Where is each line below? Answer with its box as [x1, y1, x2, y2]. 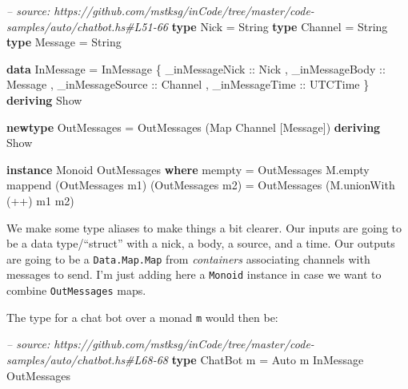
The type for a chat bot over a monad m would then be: [6, 308, 278, 325]
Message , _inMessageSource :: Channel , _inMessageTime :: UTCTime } [6, 76, 370, 93]
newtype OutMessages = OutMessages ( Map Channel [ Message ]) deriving [6, 118, 381, 135]
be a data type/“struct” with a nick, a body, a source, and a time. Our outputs [6, 235, 395, 252]
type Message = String [6, 34, 122, 50]
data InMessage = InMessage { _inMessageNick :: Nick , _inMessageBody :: [6, 60, 386, 77]
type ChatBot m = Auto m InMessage [171, 351, 364, 367]
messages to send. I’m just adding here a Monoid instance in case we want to [6, 266, 382, 283]
